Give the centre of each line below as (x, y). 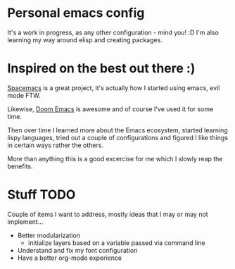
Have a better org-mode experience (69, 258)
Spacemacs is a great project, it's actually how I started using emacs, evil (114, 88)
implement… (25, 221)
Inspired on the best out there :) (101, 69)
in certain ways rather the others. (56, 145)
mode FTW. (24, 95)
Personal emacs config (76, 13)
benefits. (20, 166)
